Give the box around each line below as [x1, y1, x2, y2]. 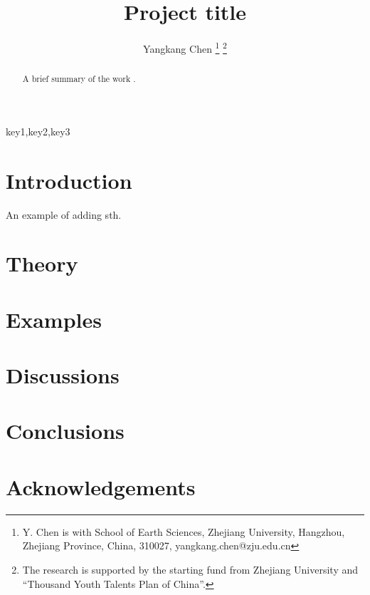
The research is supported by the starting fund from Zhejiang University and [22, 562, 359, 576]
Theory [6, 249, 78, 278]
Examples [6, 304, 102, 333]
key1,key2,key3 [6, 123, 70, 138]
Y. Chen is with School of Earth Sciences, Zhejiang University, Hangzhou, [22, 524, 345, 539]
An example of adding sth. [6, 207, 122, 222]
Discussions [6, 361, 120, 390]
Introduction [6, 165, 132, 195]
